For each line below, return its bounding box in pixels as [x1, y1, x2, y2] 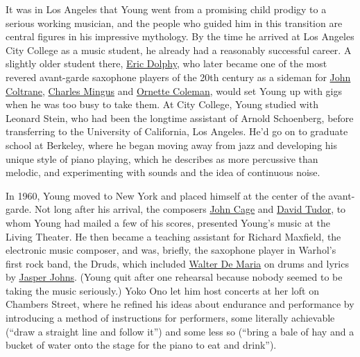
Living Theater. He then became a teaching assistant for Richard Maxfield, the [6, 229, 341, 243]
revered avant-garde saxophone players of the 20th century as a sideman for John [6, 69, 351, 84]
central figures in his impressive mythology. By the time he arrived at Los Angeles [6, 29, 354, 44]
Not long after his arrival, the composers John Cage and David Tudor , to [35, 202, 346, 216]
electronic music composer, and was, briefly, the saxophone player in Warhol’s [6, 243, 336, 257]
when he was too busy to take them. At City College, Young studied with [6, 97, 318, 112]
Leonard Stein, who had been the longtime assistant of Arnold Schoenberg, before [6, 110, 354, 125]
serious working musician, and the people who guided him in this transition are [6, 15, 343, 30]
